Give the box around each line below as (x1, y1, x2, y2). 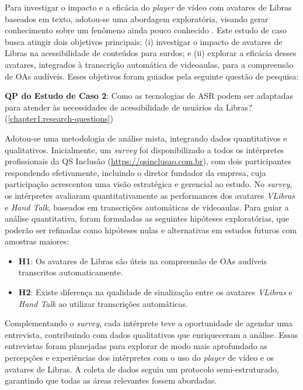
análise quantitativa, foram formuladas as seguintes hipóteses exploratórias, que (5, 212, 289, 225)
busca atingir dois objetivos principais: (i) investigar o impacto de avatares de (5, 35, 283, 47)
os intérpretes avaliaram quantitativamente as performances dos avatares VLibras (5, 189, 295, 201)
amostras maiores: (5, 235, 69, 247)
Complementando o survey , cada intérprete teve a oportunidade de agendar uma (5, 317, 292, 329)
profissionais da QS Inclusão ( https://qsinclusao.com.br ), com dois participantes (5, 155, 291, 167)
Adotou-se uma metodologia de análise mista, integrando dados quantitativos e (5, 132, 287, 144)
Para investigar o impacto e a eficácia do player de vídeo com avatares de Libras (5, 1, 292, 13)
